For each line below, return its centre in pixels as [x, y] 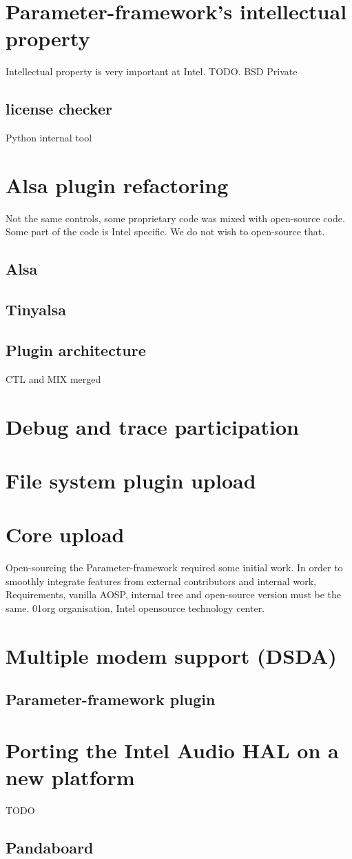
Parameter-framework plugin [111, 699]
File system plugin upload [131, 480]
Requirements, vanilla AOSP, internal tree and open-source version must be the [174, 594]
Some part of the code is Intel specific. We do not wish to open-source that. [165, 231]
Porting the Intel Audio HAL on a [172, 750]
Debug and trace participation [152, 426]
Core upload [65, 534]
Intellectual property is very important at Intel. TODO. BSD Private [152, 71]
